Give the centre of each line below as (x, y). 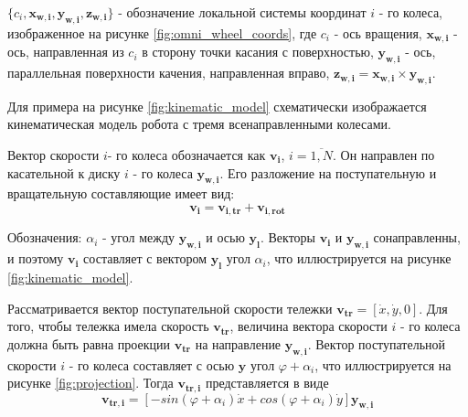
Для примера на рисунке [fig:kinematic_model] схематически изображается (217, 106)
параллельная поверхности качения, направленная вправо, (169, 73)
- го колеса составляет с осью (152, 364)
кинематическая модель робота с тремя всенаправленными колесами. (199, 124)
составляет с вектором (145, 258)
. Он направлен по (383, 155)
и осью (225, 237)
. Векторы (288, 237)
